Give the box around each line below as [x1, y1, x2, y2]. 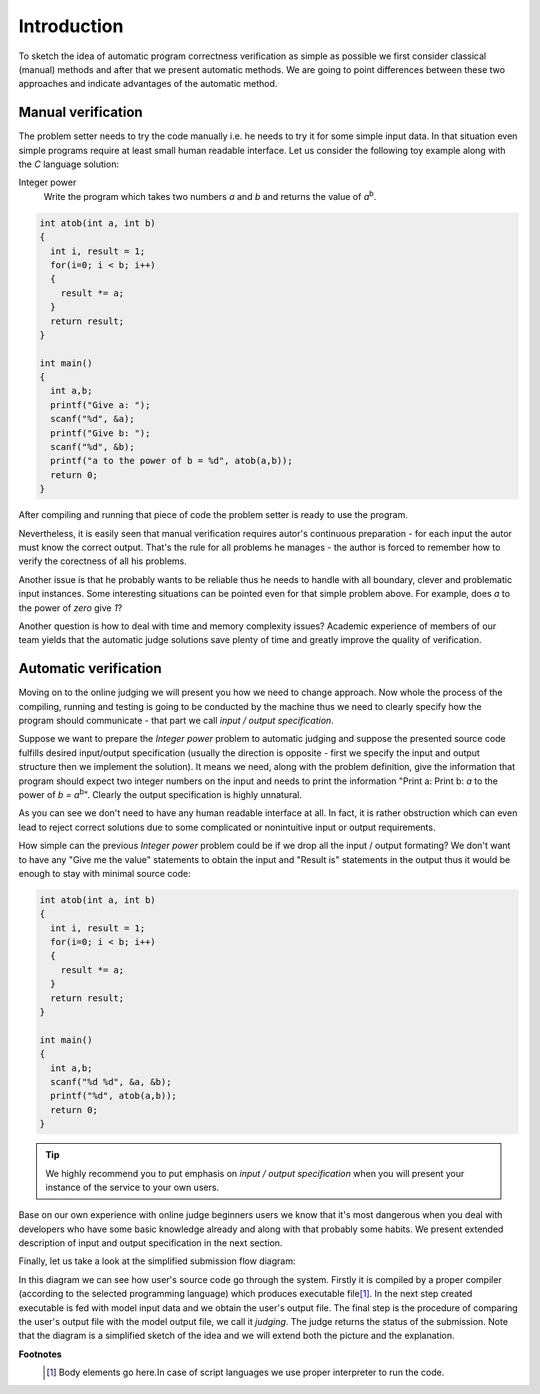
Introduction [18, 15, 124, 37]
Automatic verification [18, 660, 162, 677]
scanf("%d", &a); [50, 413, 135, 425]
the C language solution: [18, 158, 120, 170]
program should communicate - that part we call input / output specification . [18, 715, 334, 726]
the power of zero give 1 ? [18, 601, 123, 614]
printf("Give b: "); [50, 427, 151, 439]
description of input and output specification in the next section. [18, 1237, 283, 1249]
